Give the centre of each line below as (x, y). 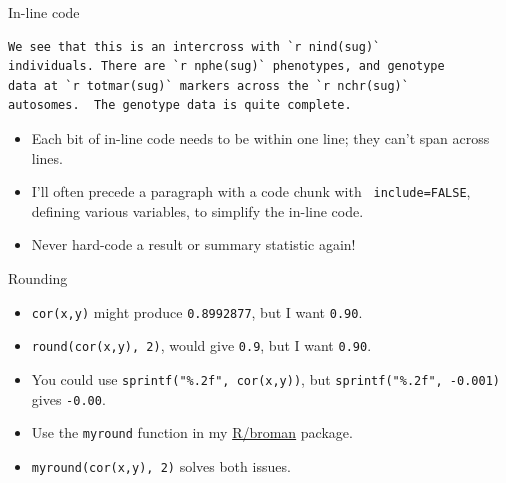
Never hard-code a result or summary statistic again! (193, 244)
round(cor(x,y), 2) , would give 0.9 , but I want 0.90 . (201, 345)
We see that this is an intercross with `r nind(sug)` (194, 46)
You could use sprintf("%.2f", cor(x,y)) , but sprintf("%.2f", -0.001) (265, 378)
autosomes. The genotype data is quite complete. (180, 105)
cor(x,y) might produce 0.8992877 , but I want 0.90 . (197, 311)
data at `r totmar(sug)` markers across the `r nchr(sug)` (208, 85)
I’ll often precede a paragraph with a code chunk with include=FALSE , (251, 191)
